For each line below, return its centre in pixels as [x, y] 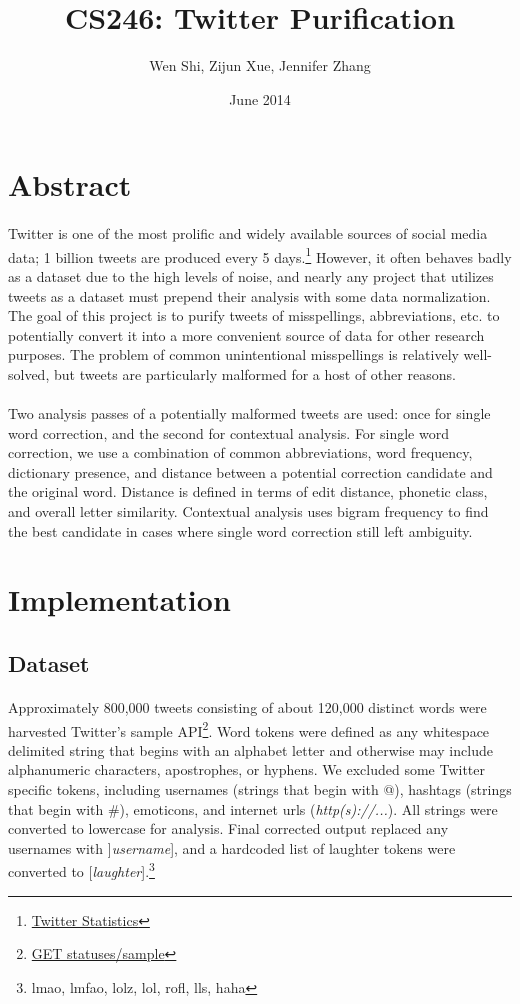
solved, [29, 373]
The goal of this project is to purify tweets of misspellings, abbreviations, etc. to [254, 315]
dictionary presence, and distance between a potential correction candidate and [250, 471]
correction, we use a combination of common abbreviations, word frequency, [240, 452]
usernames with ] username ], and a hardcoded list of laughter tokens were [232, 847]
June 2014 [260, 98]
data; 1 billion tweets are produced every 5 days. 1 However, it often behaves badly [260, 255]
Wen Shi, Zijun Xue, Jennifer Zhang [260, 65]
